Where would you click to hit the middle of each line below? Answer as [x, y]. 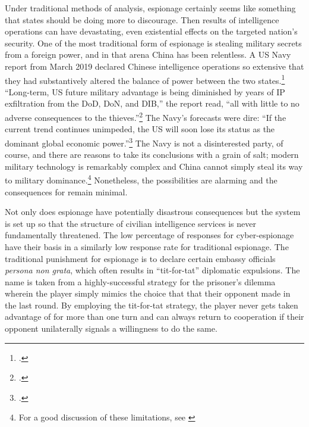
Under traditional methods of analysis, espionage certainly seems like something [150, 8]
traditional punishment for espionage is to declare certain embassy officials [140, 258]
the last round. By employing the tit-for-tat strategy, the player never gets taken [152, 305]
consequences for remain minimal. [66, 191]
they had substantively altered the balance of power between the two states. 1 [145, 79]
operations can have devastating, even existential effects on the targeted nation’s [151, 31]
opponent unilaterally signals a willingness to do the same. [111, 328]
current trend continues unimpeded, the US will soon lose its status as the [140, 129]
